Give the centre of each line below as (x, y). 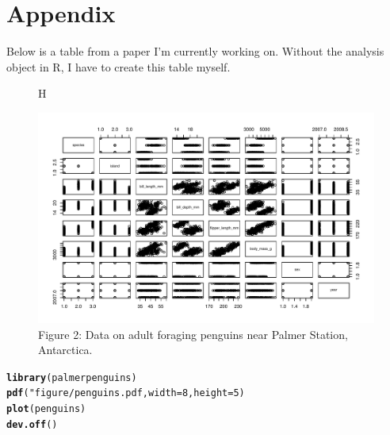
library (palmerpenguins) (72, 377)
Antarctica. (65, 350)
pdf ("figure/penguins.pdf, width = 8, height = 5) (126, 393)
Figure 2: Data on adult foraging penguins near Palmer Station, (193, 334)
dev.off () (32, 424)
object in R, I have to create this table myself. (119, 66)
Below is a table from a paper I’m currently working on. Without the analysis (195, 51)
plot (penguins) (46, 409)
